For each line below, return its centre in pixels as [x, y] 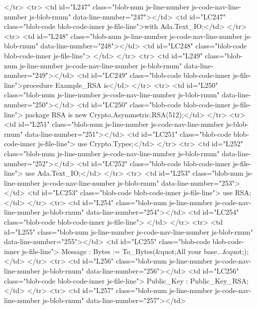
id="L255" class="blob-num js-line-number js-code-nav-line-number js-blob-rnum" [128, 231]
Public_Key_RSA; [219, 280]
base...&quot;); [226, 251]
